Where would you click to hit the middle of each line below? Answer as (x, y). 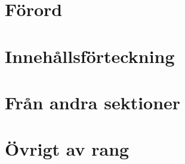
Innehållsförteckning (90, 56)
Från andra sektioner (93, 102)
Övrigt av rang (67, 149)
